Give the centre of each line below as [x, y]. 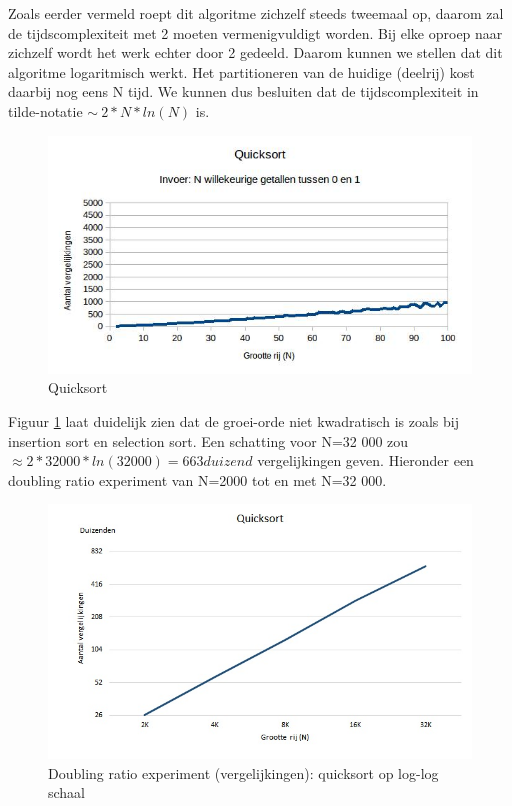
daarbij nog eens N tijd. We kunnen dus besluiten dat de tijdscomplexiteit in [243, 91]
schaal [67, 792]
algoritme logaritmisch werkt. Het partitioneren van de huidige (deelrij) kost [241, 71]
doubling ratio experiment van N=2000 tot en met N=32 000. [197, 479]
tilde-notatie [45, 110]
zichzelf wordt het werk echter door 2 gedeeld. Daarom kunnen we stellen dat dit [255, 52]
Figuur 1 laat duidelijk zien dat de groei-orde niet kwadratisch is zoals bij [233, 421]
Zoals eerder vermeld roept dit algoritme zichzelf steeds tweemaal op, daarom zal [256, 13]
